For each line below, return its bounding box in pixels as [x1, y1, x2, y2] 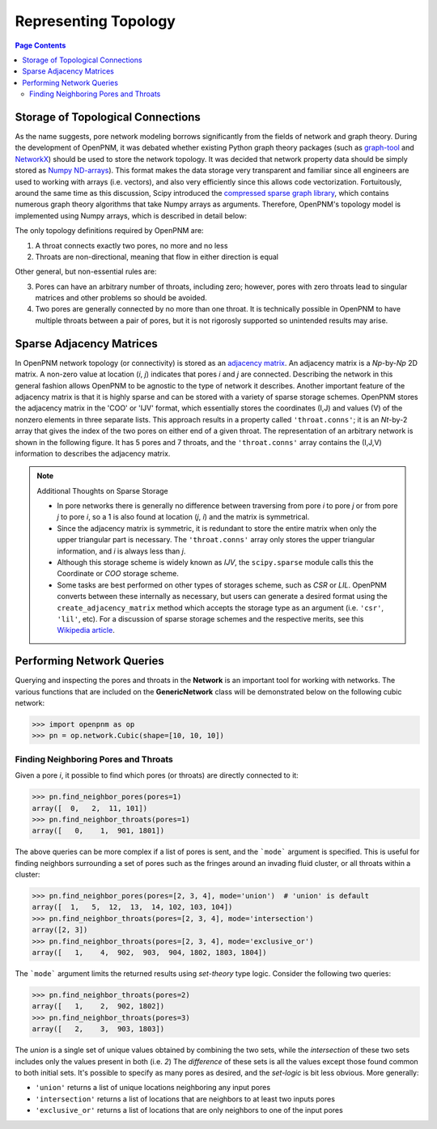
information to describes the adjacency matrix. [15, 448, 171, 458]
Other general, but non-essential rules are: [15, 267, 157, 277]
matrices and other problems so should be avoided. [35, 293, 207, 303]
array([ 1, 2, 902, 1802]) [32, 1002, 165, 1011]
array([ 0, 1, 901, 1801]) [32, 826, 165, 835]
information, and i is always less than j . [57, 546, 186, 556]
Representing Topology [15, 12, 176, 30]
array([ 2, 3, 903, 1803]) [32, 1025, 165, 1034]
